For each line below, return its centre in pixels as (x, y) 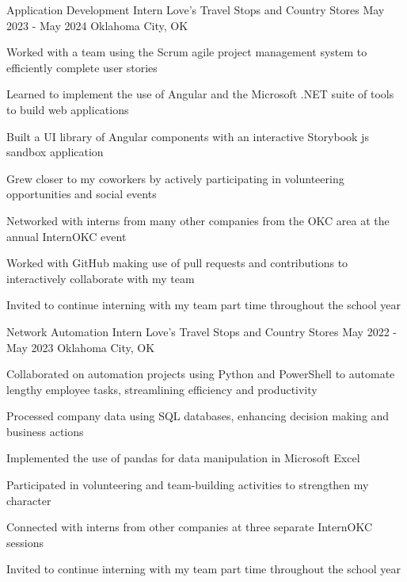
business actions (45, 431)
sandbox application (55, 152)
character (29, 500)
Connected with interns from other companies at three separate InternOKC (190, 527)
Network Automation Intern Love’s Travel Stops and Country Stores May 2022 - (202, 331)
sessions (25, 542)
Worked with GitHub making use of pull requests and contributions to (177, 263)
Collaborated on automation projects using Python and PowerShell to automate (201, 374)
